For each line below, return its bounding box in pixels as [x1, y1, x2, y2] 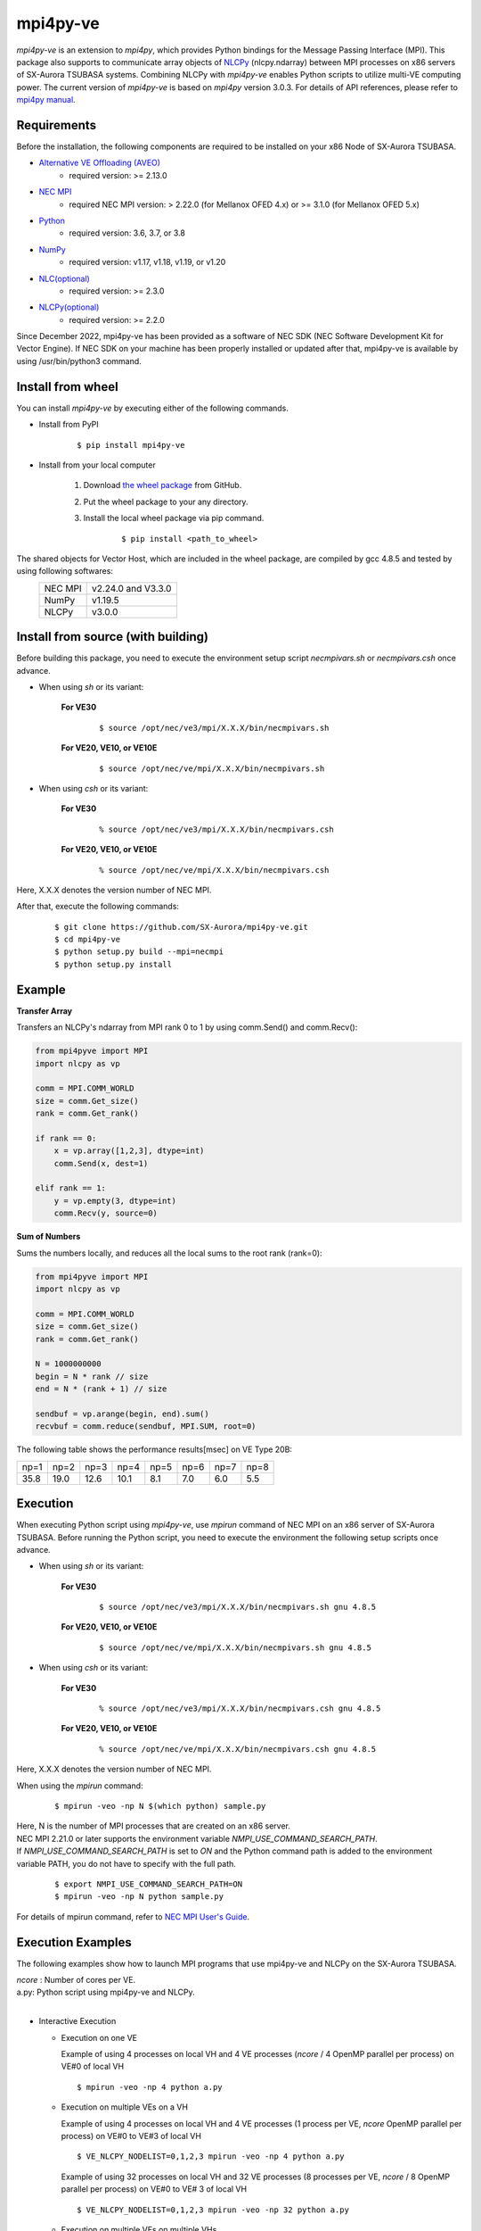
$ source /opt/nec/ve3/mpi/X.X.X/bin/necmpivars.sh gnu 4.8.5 [99, 1602, 377, 1613]
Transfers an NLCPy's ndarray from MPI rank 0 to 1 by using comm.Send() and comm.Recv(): [16, 1022, 358, 1033]
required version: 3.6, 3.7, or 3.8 [69, 228, 186, 238]
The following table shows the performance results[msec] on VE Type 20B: [16, 1444, 293, 1455]
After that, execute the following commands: [16, 901, 180, 912]
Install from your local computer [38, 460, 156, 470]
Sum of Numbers [16, 1232, 81, 1242]
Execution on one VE [61, 2032, 138, 2043]
